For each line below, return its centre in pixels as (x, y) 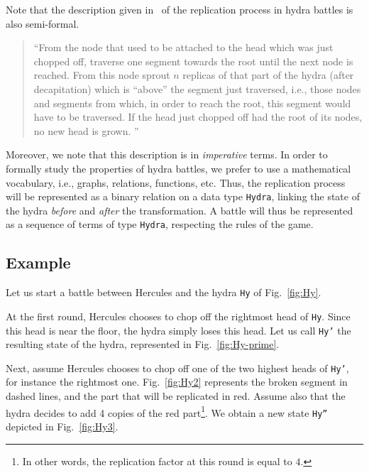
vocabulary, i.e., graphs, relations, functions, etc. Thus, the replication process (176, 182)
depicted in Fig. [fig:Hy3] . (62, 426)
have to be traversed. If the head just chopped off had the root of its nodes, (198, 117)
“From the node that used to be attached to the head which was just (183, 47)
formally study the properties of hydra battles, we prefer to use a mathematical (178, 168)
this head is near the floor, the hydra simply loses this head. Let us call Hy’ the (178, 330)
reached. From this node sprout (102, 75)
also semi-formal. (43, 23)
